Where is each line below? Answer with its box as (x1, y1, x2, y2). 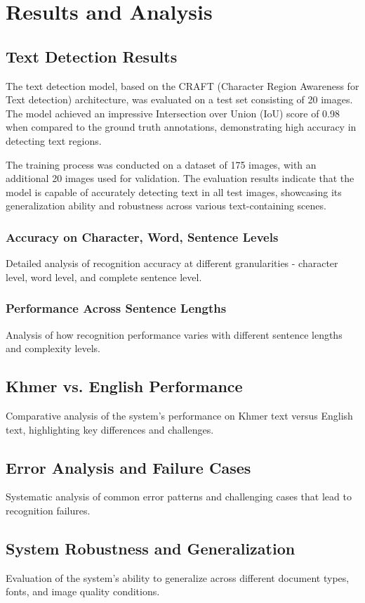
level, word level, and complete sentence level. (6, 269, 202, 284)
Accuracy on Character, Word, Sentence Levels (6, 228, 279, 245)
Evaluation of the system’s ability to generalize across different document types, (6, 570, 350, 585)
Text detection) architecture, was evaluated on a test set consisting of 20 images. (6, 92, 353, 107)
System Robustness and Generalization (6, 537, 296, 559)
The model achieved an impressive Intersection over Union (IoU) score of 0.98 (6, 105, 340, 120)
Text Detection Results (6, 45, 178, 67)
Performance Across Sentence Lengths (6, 299, 227, 317)
